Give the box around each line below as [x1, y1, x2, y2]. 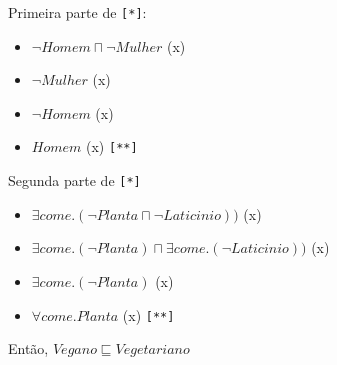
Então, [8, 338, 49, 359]
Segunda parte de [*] [8, 170, 141, 191]
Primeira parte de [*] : [8, 2, 147, 22]
